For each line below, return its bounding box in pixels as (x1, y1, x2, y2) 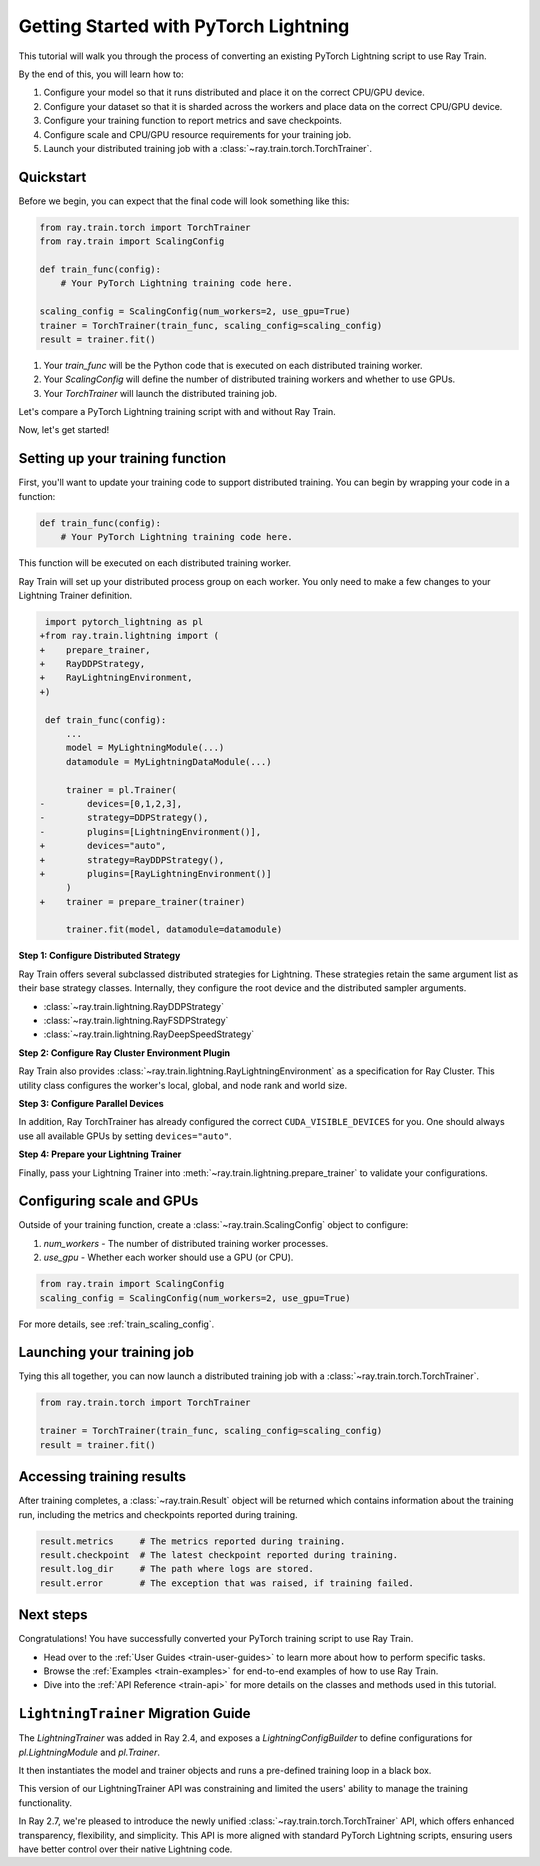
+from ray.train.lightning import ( (39, 630, 220, 642)
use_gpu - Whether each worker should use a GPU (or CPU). (43, 1251, 294, 1264)
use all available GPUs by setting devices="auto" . (18, 1130, 232, 1142)
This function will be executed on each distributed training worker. (18, 557, 292, 569)
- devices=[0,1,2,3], (39, 798, 183, 809)
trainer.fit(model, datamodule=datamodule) (65, 924, 283, 935)
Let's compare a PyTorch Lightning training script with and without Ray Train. (18, 406, 336, 418)
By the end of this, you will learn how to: (18, 68, 184, 80)
